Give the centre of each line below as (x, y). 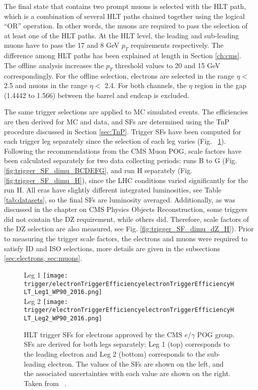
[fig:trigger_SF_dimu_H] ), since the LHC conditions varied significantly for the (126, 180)
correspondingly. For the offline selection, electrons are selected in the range (119, 75)
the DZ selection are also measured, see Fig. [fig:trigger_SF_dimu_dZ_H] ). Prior (129, 229)
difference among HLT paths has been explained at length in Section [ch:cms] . (123, 55)
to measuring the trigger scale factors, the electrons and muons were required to (126, 239)
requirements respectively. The (177, 45)
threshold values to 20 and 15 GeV (168, 65)
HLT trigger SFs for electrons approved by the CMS (103, 334)
